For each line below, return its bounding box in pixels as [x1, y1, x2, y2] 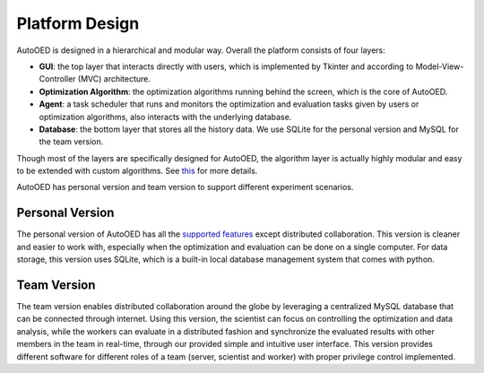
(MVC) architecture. [77, 74, 151, 84]
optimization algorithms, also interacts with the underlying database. [39, 111, 292, 122]
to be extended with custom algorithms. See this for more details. [16, 166, 258, 177]
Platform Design [16, 13, 140, 33]
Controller [39, 74, 76, 84]
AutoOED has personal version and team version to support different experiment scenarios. [16, 182, 354, 193]
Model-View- [415, 61, 464, 72]
